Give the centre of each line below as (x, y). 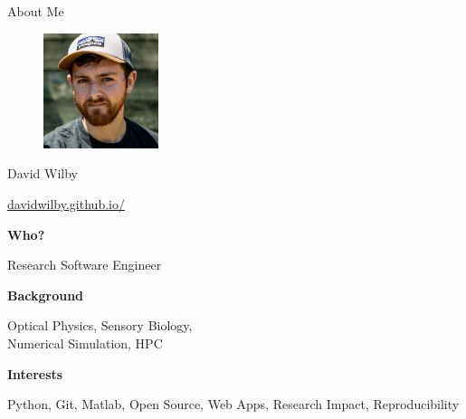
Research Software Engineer (85, 265)
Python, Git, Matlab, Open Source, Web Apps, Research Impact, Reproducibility (233, 404)
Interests (35, 373)
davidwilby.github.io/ (66, 203)
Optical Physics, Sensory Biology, (100, 325)
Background (46, 295)
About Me (36, 11)
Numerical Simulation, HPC (85, 343)
